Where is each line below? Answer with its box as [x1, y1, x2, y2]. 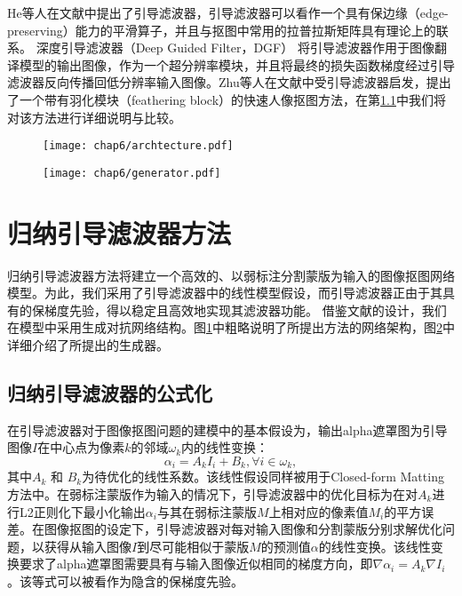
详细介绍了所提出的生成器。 [7, 335, 169, 354]
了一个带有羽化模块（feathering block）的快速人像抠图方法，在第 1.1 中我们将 [7, 90, 446, 108]
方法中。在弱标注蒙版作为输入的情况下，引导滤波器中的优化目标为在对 [7, 485, 418, 503]
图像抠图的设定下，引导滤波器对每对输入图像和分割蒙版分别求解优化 [44, 520, 442, 538]
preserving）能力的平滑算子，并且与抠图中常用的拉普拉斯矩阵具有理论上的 [7, 20, 436, 39]
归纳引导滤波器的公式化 [7, 378, 212, 406]
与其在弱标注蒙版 [156, 502, 257, 521]
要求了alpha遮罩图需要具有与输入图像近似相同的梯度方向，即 [19, 554, 373, 573]
